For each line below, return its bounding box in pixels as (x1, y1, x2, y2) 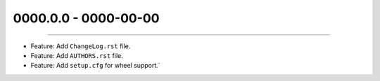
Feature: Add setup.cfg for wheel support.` (30, 61, 161, 70)
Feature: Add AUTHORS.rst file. (30, 51, 123, 59)
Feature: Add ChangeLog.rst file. (30, 42, 131, 50)
